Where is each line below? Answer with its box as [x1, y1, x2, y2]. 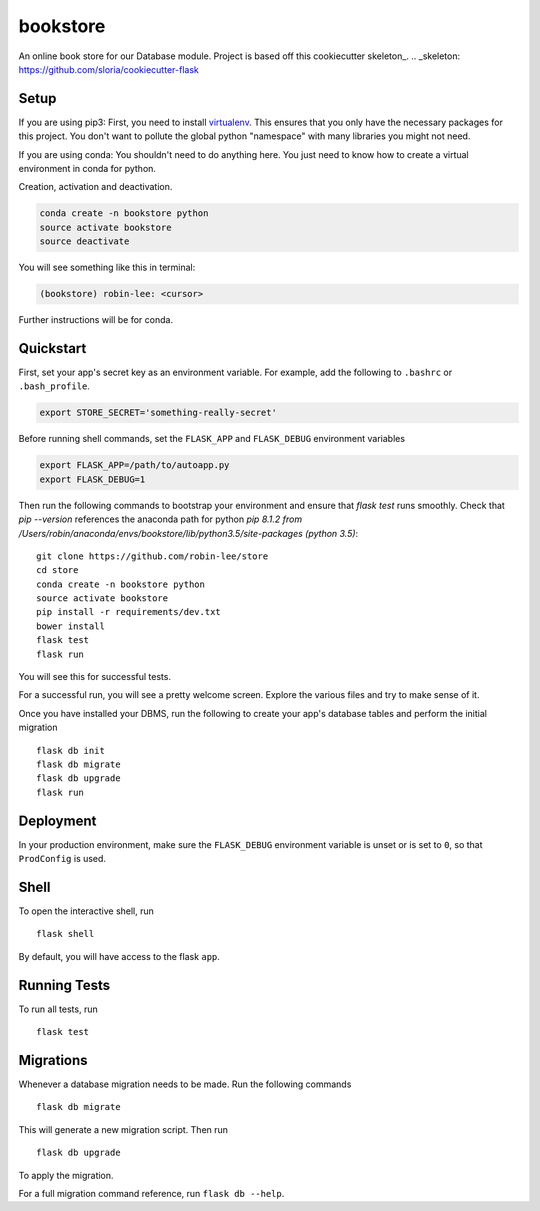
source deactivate [39, 236, 130, 247]
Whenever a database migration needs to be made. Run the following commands [18, 1078, 352, 1090]
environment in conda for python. [18, 163, 157, 175]
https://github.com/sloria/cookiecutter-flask [18, 63, 199, 75]
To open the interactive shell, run [18, 905, 155, 917]
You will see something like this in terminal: [18, 261, 196, 274]
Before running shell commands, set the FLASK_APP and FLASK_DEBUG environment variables [18, 433, 405, 445]
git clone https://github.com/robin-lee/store [36, 550, 269, 562]
